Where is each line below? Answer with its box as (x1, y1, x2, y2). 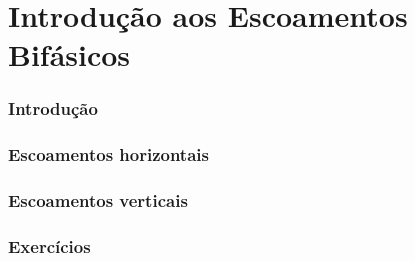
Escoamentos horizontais (8, 142, 209, 167)
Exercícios (8, 234, 91, 259)
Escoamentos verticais (8, 188, 188, 213)
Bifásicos (8, 34, 131, 75)
